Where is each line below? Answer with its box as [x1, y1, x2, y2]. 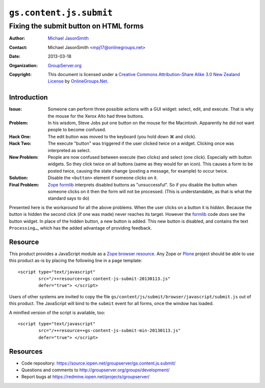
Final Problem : [9, 181, 39, 187]
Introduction [9, 93, 48, 102]
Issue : [9, 106, 22, 112]
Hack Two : [9, 140, 31, 147]
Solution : [9, 175, 28, 181]
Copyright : [9, 71, 32, 77]
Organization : [9, 62, 38, 68]
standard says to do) [48, 195, 90, 201]
